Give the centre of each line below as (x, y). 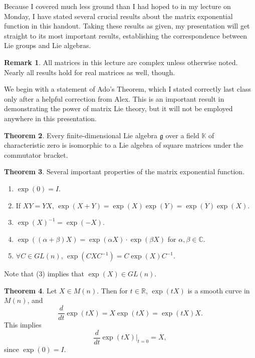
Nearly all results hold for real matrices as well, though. (90, 72)
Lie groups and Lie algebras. (48, 45)
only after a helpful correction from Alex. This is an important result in (114, 98)
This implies (23, 325)
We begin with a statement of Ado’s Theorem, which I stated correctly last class (127, 89)
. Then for (112, 290)
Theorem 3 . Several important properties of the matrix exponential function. (124, 171)
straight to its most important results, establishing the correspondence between (125, 35)
